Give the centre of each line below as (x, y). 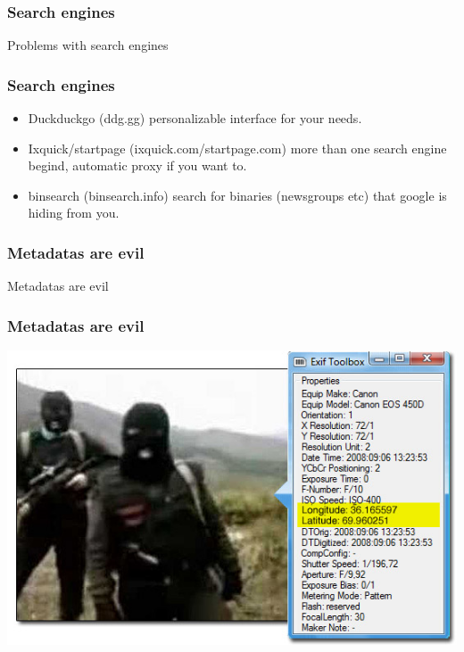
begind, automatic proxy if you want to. (137, 165)
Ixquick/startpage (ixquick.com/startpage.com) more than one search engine (237, 148)
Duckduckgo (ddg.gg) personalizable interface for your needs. (195, 118)
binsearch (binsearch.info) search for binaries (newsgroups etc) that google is (237, 195)
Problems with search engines (88, 45)
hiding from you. (74, 213)
